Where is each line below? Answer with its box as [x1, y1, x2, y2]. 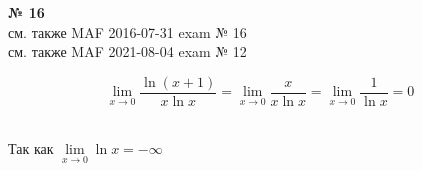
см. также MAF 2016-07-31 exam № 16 [8, 21, 247, 42]
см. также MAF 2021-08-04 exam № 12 [8, 41, 247, 62]
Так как [8, 138, 54, 159]
